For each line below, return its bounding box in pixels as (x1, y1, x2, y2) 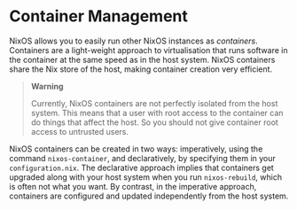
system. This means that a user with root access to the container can (30, 107, 284, 118)
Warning (30, 81, 64, 91)
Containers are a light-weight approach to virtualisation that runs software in (9, 44, 288, 55)
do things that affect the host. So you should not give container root (30, 117, 279, 128)
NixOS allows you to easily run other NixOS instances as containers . (9, 35, 259, 46)
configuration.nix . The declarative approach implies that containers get (9, 162, 275, 173)
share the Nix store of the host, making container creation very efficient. (9, 64, 273, 74)
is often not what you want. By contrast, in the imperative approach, (9, 181, 257, 191)
